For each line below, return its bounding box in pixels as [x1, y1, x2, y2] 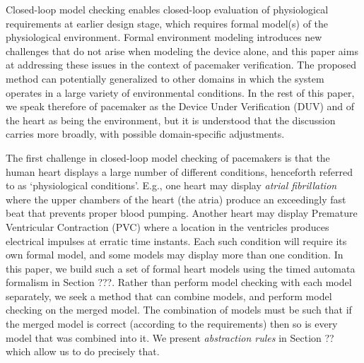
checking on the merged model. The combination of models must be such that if [6, 302, 352, 317]
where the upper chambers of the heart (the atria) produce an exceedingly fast [6, 191, 346, 206]
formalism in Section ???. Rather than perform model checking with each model [6, 275, 352, 290]
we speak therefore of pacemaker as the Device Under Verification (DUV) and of [6, 99, 355, 114]
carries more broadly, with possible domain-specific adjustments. [6, 126, 285, 141]
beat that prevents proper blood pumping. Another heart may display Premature [6, 206, 358, 220]
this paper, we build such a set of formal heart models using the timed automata [6, 261, 356, 275]
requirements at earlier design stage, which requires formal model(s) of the [6, 16, 329, 30]
